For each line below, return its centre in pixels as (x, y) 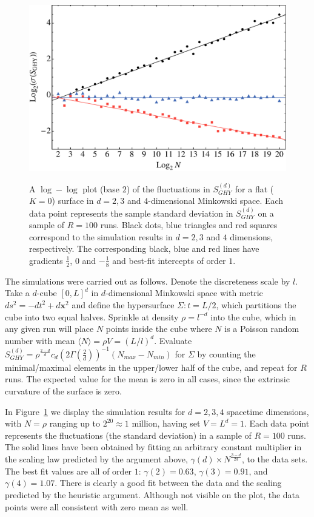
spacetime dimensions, (268, 411)
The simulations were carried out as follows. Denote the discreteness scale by (148, 281)
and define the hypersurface (123, 304)
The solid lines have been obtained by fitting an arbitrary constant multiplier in (153, 447)
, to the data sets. (275, 459)
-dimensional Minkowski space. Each (216, 201)
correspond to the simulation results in (101, 236)
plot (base (101, 188)
